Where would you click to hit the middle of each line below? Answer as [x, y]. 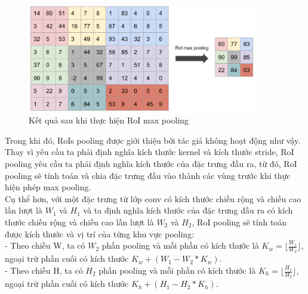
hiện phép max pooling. [48, 187]
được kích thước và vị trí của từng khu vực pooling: [100, 233]
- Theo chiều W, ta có [45, 245]
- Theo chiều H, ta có [44, 270]
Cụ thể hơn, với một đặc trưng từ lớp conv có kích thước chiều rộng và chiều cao [153, 198]
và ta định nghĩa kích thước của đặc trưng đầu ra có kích [188, 210]
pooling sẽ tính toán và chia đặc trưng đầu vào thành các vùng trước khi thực [148, 175]
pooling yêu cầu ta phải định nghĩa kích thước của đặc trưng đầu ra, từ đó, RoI [151, 164]
